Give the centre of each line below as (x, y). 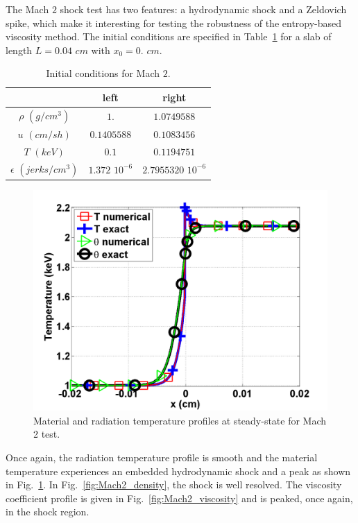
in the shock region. (48, 512)
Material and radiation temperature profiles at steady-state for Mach (180, 420)
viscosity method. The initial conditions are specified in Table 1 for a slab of (169, 36)
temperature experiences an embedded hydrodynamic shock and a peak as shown (178, 471)
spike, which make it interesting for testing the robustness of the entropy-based (174, 23)
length (19, 50)
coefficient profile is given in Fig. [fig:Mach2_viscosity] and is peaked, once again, (179, 498)
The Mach (27, 9)
